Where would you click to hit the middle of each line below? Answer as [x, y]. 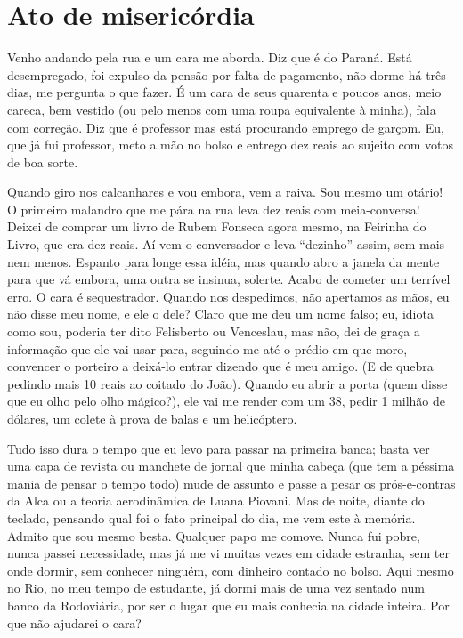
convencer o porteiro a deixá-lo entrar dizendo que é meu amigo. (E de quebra [220, 366]
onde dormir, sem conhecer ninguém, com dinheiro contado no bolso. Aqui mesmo [231, 570]
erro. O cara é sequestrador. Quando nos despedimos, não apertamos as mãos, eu [228, 296]
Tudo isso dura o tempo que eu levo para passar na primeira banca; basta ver [219, 448]
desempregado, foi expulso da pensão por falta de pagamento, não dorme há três [227, 74]
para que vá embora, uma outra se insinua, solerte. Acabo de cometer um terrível [229, 279]
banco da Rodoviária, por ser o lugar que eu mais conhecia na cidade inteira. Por [228, 605]
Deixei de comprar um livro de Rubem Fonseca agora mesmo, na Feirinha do [217, 226]
